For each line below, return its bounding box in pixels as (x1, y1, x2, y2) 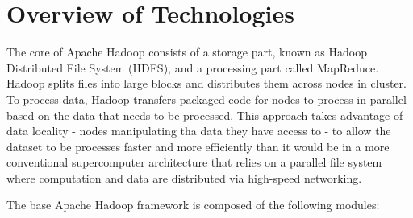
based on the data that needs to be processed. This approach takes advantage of (6, 106, 403, 123)
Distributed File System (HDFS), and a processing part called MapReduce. (6, 59, 379, 76)
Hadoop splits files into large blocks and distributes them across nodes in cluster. (6, 75, 407, 92)
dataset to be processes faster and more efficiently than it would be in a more (6, 138, 390, 154)
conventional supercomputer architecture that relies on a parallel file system (6, 154, 382, 171)
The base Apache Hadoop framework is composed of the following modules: (6, 196, 380, 213)
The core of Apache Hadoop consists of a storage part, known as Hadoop (6, 43, 367, 60)
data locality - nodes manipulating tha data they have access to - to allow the (6, 122, 391, 139)
